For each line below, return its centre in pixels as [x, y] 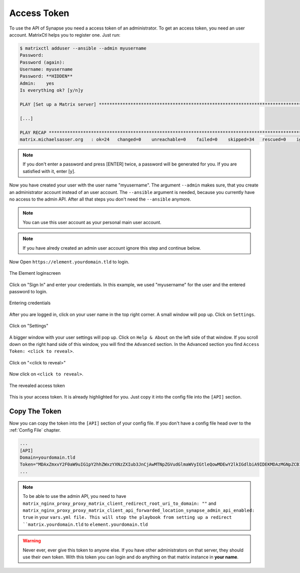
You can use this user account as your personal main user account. [92, 222]
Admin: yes [37, 83]
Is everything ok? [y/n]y [51, 90]
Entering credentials [30, 303]
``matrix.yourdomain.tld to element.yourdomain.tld [85, 524]
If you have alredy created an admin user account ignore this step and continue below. [112, 248]
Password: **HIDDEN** [46, 76]
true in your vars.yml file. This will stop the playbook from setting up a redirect [127, 517]
